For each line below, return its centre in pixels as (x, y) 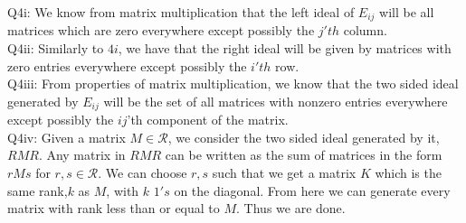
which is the (408, 173)
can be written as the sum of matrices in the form (304, 155)
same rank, (38, 190)
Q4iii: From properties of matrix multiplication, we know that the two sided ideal (233, 84)
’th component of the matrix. (208, 120)
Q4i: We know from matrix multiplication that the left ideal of (181, 12)
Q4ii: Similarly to (56, 48)
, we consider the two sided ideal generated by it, (304, 137)
